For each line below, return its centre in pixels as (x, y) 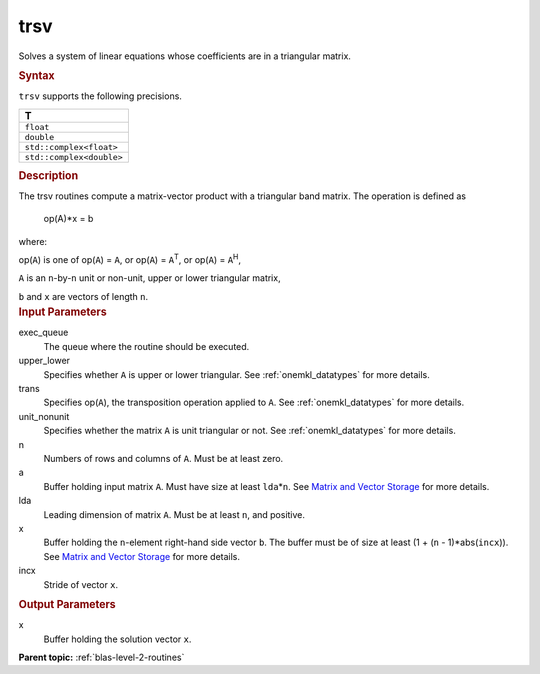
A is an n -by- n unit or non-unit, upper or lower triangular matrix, (149, 278)
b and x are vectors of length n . (83, 296)
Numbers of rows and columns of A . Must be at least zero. (163, 458)
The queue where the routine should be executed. (146, 346)
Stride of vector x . (81, 584)
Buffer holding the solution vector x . (117, 639)
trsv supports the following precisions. (100, 96)
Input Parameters (62, 312)
